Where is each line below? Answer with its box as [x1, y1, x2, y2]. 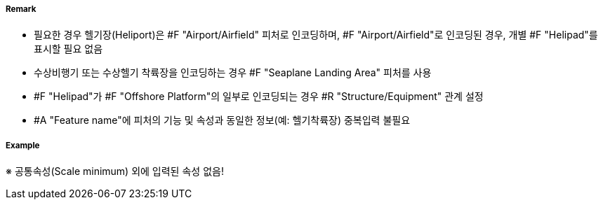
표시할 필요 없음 [34, 43, 103, 55]
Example [6, 140, 40, 150]
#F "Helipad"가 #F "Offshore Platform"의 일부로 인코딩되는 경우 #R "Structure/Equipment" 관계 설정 [34, 90, 484, 103]
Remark [6, 4, 37, 14]
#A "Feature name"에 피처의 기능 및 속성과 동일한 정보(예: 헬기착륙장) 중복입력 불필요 [34, 114, 411, 127]
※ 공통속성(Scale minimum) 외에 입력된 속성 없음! [6, 165, 224, 178]
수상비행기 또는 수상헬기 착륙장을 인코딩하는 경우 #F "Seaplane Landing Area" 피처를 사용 [34, 66, 432, 79]
